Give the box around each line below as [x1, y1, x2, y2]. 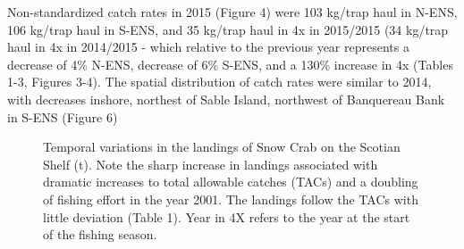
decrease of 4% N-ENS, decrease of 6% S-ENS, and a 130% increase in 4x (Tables [7, 54, 453, 73]
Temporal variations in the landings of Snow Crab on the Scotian [43, 137, 401, 156]
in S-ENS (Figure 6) [7, 107, 118, 126]
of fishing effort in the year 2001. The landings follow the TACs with [43, 189, 418, 208]
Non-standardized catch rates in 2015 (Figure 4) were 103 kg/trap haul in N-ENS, [7, 3, 458, 21]
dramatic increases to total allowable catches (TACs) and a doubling [43, 172, 418, 191]
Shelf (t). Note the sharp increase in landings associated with [43, 154, 378, 173]
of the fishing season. [43, 225, 157, 244]
